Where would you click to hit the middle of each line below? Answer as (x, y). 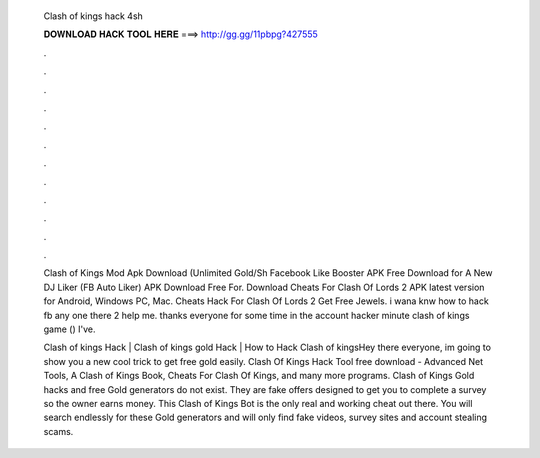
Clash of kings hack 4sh (93, 16)
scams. (58, 431)
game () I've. (69, 329)
